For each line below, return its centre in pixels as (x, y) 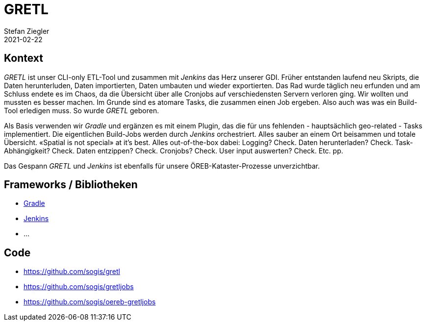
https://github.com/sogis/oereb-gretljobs (90, 302)
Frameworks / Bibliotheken (71, 185)
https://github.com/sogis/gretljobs (79, 287)
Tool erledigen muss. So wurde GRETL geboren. (82, 110)
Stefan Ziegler (27, 31)
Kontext (24, 58)
